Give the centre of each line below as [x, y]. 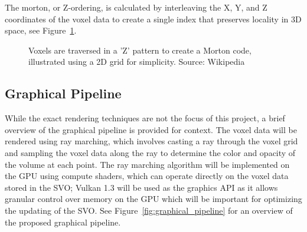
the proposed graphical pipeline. [63, 222]
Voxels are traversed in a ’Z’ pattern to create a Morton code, [140, 50]
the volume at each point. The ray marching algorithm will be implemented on [147, 164]
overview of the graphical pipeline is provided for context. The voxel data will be [151, 129]
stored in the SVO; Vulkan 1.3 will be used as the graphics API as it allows [141, 187]
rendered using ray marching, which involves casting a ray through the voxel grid [151, 141]
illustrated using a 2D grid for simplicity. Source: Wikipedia [137, 62]
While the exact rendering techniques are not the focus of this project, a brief [145, 118]
